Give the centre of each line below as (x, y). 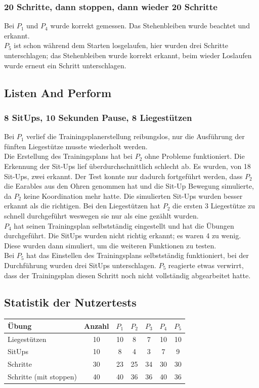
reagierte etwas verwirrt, (206, 265)
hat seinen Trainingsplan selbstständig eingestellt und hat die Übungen (124, 225)
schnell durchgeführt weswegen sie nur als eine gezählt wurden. (101, 215)
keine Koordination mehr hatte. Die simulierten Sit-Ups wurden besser (133, 196)
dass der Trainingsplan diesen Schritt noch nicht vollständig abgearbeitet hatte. (127, 275)
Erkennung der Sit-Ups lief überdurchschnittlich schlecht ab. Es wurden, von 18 (127, 166)
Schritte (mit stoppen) (42, 377)
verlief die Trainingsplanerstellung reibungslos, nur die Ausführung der (136, 136)
